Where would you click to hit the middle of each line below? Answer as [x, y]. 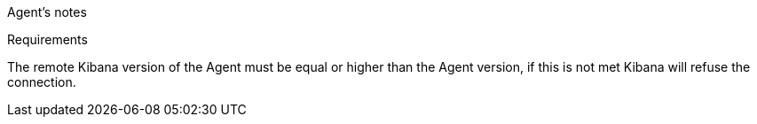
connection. [42, 82]
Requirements [47, 39]
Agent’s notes [47, 12]
